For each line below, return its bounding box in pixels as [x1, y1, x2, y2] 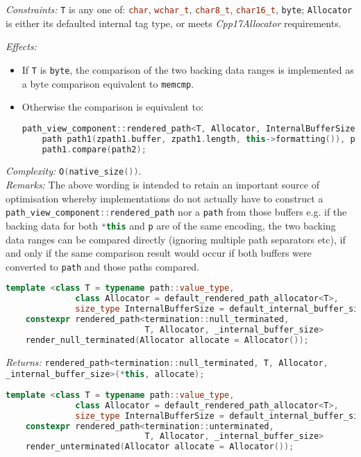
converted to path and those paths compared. [6, 259, 199, 273]
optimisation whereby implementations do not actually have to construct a [6, 191, 324, 205]
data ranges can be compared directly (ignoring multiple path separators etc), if [6, 232, 346, 246]
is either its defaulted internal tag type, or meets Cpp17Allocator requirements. [6, 15, 342, 30]
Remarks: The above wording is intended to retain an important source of [6, 177, 319, 192]
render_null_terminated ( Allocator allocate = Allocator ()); [25, 335, 309, 345]
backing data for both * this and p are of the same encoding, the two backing [6, 218, 336, 232]
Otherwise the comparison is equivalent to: [22, 99, 204, 114]
